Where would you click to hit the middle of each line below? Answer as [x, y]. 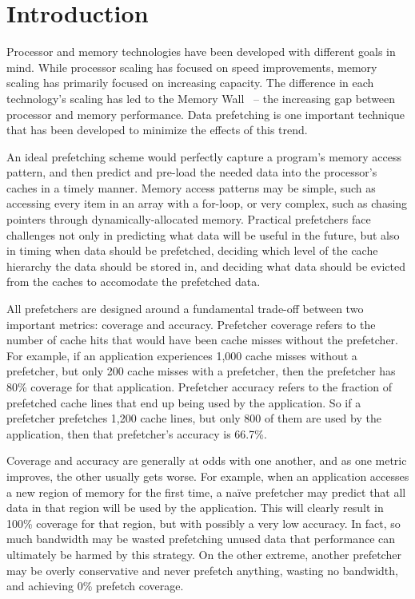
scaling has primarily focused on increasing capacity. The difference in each [190, 83]
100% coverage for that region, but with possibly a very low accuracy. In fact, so [204, 523]
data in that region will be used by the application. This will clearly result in [195, 508]
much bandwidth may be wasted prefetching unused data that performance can [201, 539]
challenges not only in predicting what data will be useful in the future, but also [203, 234]
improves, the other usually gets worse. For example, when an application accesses [208, 476]
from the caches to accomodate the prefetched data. [134, 282]
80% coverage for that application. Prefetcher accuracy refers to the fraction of [200, 387]
